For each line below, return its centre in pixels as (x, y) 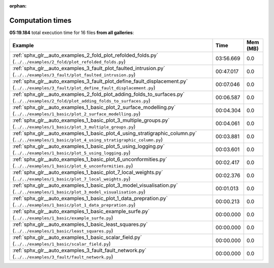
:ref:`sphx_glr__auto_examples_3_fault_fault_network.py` (79, 250)
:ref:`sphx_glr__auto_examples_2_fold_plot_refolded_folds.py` (85, 55)
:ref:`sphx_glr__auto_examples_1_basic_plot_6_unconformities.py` (90, 159)
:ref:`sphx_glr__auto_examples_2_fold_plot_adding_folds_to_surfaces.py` (98, 94)
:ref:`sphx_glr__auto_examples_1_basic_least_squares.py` (80, 224)
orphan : (18, 6)
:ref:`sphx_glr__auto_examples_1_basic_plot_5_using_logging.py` (89, 146)
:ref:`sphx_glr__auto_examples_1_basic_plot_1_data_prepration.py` (90, 198)
